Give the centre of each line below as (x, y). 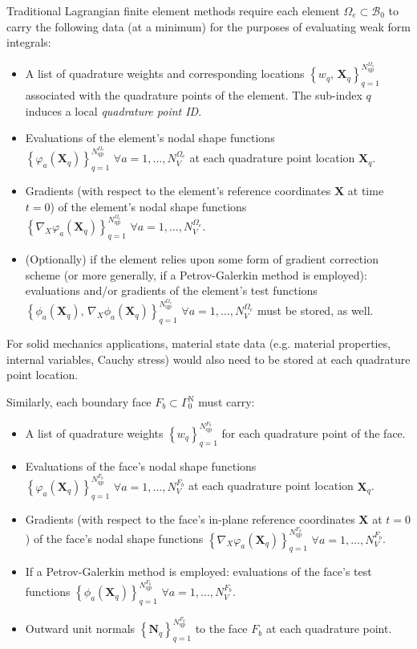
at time (366, 190)
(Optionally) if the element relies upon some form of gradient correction (202, 259)
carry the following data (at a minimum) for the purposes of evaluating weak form (208, 26)
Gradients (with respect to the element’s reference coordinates (178, 190)
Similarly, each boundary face (79, 402)
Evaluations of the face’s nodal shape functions (141, 465)
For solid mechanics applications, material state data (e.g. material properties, (199, 343)
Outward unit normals (80, 629)
